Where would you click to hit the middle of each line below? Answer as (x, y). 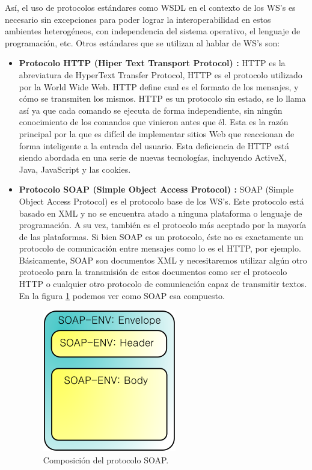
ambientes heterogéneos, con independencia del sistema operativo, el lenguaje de (153, 31)
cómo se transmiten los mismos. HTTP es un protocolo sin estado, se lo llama (162, 98)
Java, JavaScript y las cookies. (75, 169)
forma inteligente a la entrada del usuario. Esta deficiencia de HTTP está (154, 145)
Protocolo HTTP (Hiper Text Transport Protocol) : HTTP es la (152, 63)
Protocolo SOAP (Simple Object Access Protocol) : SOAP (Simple (156, 189)
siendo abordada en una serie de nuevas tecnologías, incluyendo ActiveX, (153, 157)
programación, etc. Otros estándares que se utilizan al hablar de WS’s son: (142, 42)
